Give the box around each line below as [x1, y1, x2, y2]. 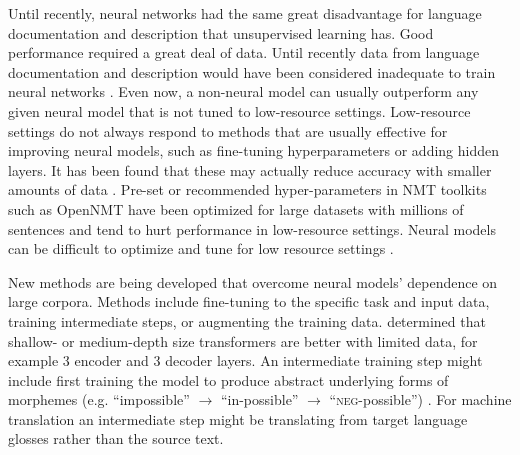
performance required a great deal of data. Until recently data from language [8, 42, 480, 63]
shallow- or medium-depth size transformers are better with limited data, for [8, 330, 478, 351]
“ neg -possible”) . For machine [329, 389, 512, 410]
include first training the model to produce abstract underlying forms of [8, 369, 449, 390]
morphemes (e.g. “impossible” [8, 389, 190, 410]
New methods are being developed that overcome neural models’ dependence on [8, 271, 498, 292]
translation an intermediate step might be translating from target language [8, 408, 468, 429]
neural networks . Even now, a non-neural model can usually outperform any [8, 81, 479, 102]
